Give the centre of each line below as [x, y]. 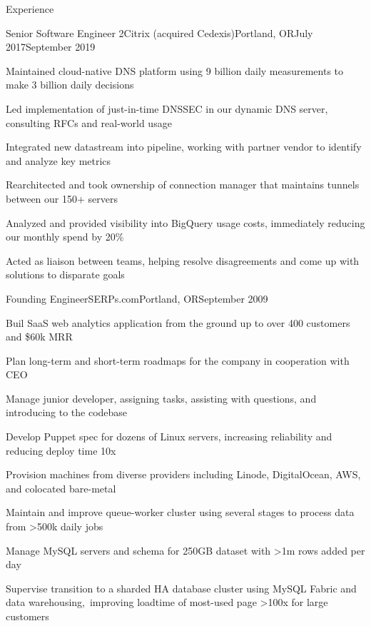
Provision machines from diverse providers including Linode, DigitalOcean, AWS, [183, 474]
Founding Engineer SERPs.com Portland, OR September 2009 [137, 298]
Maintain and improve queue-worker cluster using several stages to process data [180, 512]
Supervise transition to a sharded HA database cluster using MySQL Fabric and [181, 588]
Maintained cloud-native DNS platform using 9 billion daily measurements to [175, 70]
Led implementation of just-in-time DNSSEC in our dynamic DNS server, [167, 108]
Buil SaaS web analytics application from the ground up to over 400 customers [178, 322]
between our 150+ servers [62, 198]
